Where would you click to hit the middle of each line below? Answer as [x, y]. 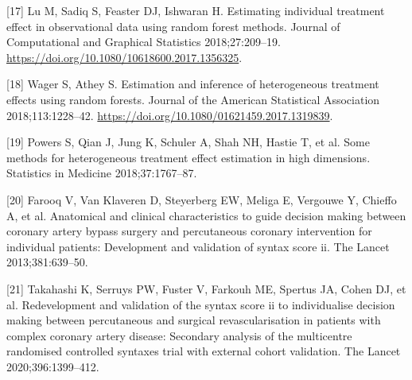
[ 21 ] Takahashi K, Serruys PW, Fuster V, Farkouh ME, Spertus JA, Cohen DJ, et [206, 288]
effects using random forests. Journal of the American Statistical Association [193, 99]
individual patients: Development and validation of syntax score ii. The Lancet [198, 246]
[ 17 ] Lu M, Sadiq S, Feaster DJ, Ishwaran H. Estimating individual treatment [196, 10]
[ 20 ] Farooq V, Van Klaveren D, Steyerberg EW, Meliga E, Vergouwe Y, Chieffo [202, 199]
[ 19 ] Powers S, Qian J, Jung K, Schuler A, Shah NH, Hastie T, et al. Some [189, 142]
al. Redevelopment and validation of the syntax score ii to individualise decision [201, 304]
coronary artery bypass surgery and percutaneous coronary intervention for [189, 231]
